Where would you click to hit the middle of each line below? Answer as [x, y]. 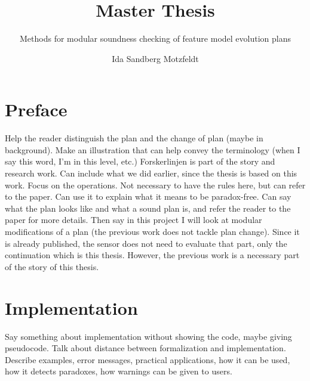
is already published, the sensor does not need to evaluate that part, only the [146, 243]
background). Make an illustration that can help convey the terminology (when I [153, 149]
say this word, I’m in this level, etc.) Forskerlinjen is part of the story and [140, 161]
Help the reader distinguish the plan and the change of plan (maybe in [134, 138]
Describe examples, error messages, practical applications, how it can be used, [148, 359]
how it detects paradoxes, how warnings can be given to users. [119, 371]
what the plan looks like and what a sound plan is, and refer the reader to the [148, 208]
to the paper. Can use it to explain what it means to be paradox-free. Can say [148, 196]
